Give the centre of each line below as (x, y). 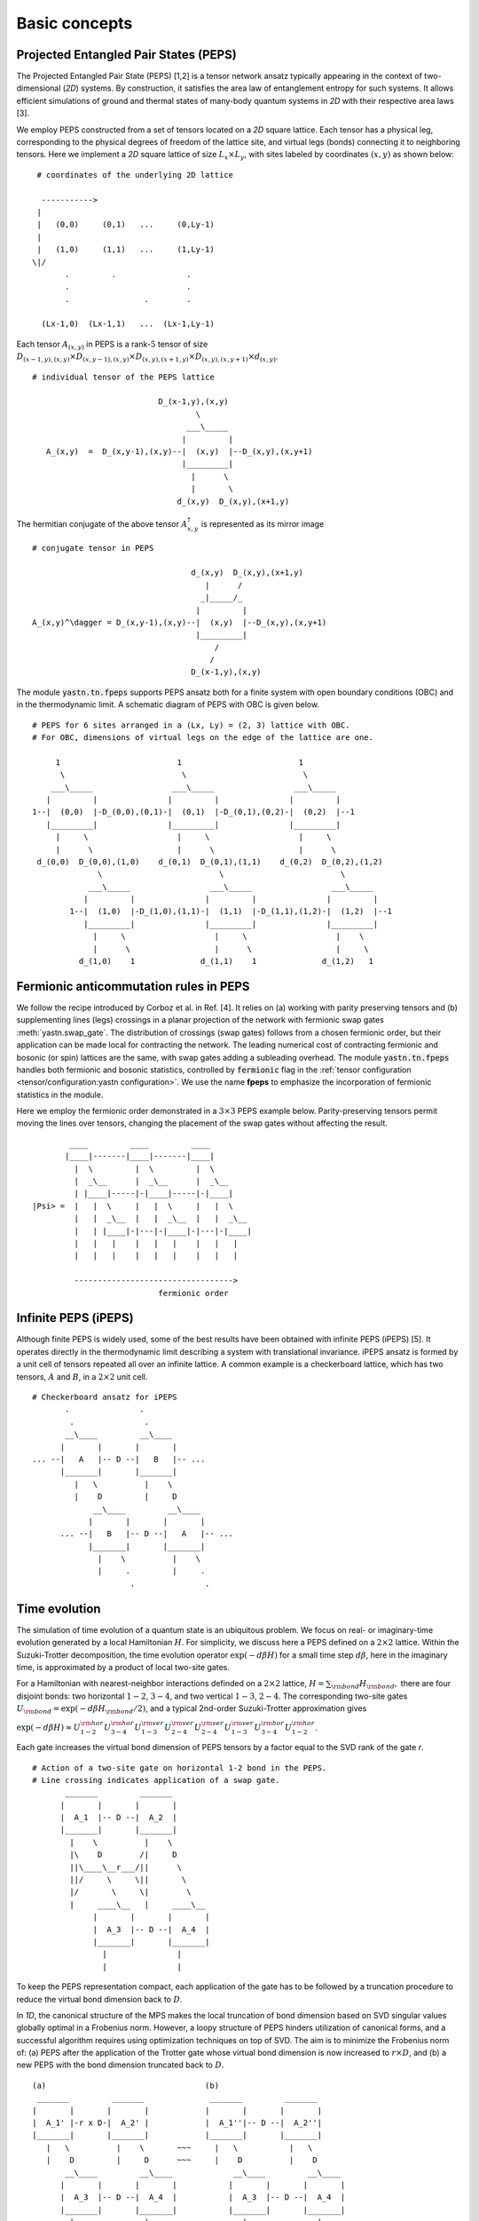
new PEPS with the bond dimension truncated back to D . (120, 2065)
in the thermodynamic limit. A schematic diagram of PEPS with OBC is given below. (168, 705)
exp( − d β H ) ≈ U (49, 1727)
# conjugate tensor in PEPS (93, 548)
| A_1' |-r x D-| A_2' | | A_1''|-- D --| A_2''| (177, 2123)
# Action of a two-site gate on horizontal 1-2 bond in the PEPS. (180, 1767)
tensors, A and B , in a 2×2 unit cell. (82, 1376)
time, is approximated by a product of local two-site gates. (123, 1667)
